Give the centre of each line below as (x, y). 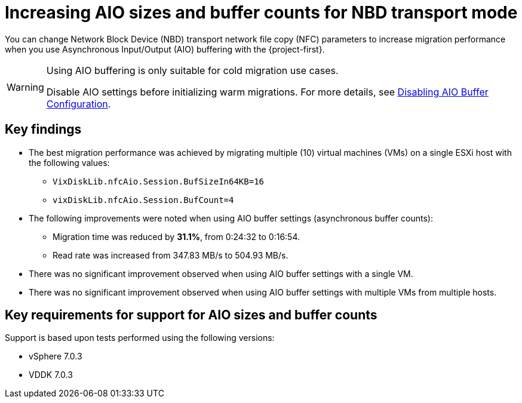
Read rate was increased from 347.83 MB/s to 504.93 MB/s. (171, 255)
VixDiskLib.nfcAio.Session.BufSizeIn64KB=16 (159, 181)
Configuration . (79, 104)
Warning (25, 87)
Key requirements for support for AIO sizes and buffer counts (191, 315)
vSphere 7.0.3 (56, 356)
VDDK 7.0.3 (51, 375)
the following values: (69, 162)
